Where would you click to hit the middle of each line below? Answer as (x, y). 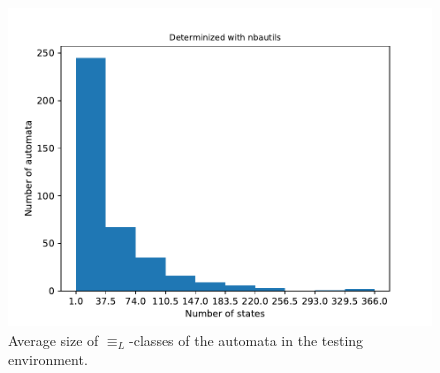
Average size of (53, 339)
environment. (48, 359)
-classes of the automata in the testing (246, 339)
